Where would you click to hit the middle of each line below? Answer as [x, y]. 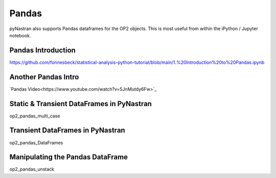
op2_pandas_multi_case [35, 116]
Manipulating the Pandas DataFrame [68, 157]
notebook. [20, 35]
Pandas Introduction [43, 50]
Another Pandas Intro [44, 77]
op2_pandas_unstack [32, 169]
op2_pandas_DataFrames [36, 142]
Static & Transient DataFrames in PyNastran [80, 104]
